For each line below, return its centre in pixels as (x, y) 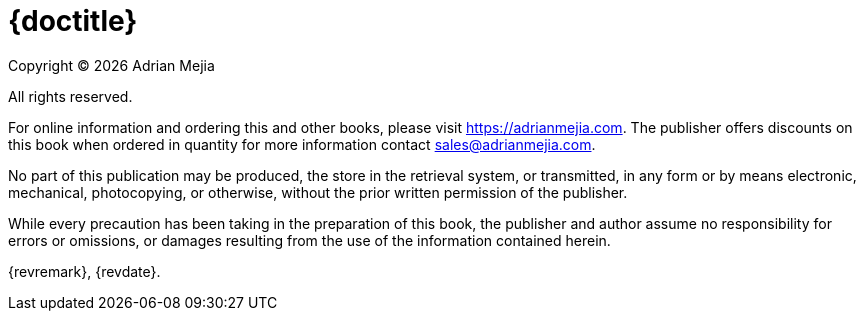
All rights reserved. (70, 96)
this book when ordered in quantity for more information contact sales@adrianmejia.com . (302, 144)
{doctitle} (73, 21)
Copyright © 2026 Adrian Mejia (111, 65)
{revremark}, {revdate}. (84, 271)
